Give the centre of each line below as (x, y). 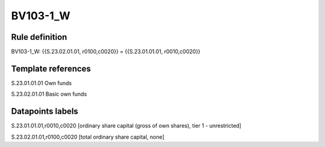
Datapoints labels (45, 111)
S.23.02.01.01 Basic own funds (49, 94)
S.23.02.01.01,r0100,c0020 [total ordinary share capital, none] (88, 137)
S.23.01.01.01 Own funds (42, 83)
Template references (51, 68)
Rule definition (39, 37)
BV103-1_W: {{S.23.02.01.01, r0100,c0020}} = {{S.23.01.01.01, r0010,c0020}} (106, 52)
